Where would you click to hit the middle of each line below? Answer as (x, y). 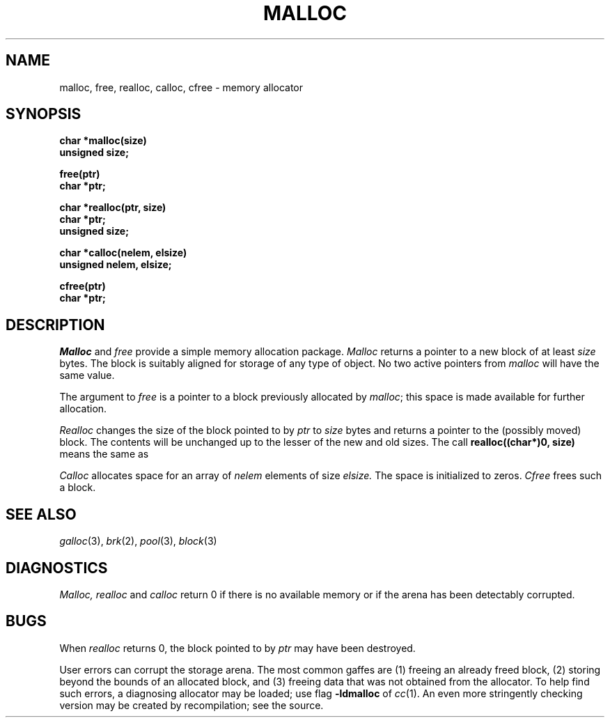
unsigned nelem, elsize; (116, 265)
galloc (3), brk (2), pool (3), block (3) (138, 541)
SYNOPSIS (44, 114)
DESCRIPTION (55, 325)
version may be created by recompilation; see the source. (191, 705)
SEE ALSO (41, 514)
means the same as (104, 454)
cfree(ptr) (83, 286)
